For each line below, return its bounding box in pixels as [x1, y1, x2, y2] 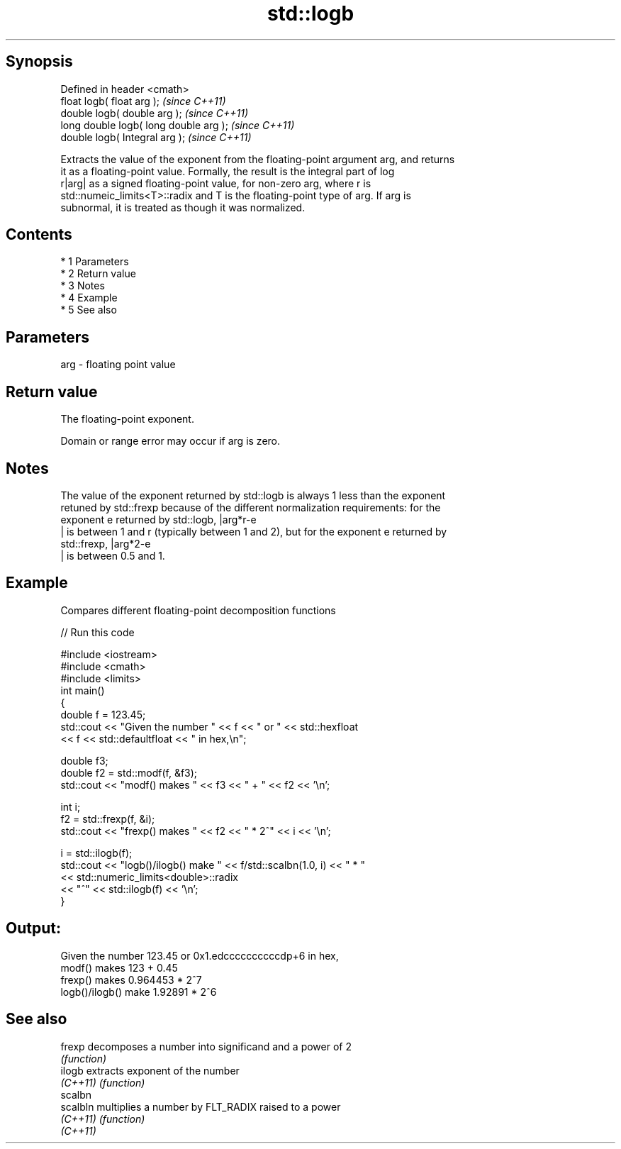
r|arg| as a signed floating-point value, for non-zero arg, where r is [60, 177, 371, 189]
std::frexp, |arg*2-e [60, 537, 151, 550]
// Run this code [60, 626, 135, 638]
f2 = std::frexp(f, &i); [60, 812, 155, 825]
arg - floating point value [60, 358, 176, 371]
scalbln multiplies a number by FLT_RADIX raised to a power [60, 1100, 341, 1113]
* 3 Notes [60, 279, 105, 292]
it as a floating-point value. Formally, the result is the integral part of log [60, 165, 395, 177]
